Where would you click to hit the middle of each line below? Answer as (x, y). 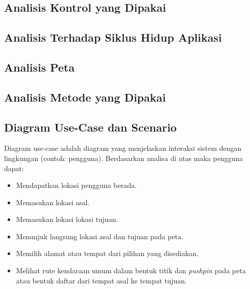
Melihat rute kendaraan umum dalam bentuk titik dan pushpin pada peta (131, 270)
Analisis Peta (39, 67)
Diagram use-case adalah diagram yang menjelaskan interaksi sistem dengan (123, 148)
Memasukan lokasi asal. (53, 202)
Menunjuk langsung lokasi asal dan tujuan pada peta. (100, 236)
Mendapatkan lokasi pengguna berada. (76, 185)
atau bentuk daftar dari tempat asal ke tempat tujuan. (101, 280)
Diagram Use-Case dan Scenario (90, 127)
